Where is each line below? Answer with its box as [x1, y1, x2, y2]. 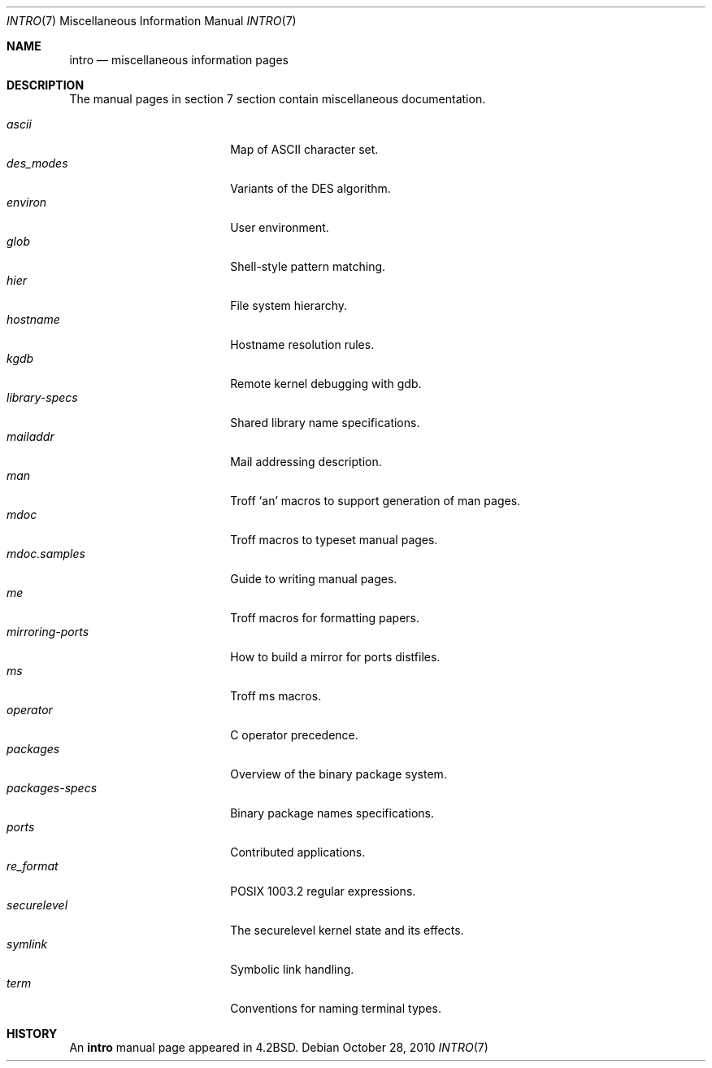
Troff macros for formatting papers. [230, 611, 419, 625]
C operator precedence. [230, 728, 358, 742]
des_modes [7, 156, 68, 170]
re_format [7, 859, 59, 873]
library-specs [7, 390, 78, 404]
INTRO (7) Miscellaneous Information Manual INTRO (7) [7, 14, 297, 28]
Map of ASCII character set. [230, 142, 379, 156]
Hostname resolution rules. [230, 338, 375, 351]
